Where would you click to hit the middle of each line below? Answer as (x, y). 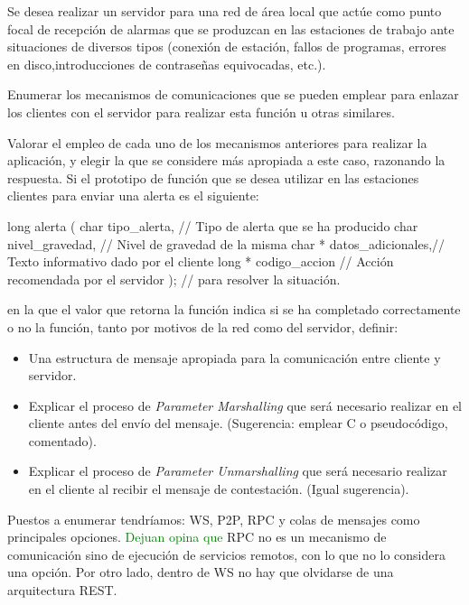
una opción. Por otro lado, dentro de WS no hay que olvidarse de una (201, 572)
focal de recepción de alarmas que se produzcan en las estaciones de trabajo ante (231, 28)
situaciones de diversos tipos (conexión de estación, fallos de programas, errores (227, 47)
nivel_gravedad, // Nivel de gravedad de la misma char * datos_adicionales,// (226, 243)
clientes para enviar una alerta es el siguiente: (133, 195)
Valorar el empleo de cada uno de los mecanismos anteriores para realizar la (217, 142)
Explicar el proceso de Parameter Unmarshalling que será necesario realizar (238, 471)
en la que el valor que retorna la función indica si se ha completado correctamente (234, 309)
